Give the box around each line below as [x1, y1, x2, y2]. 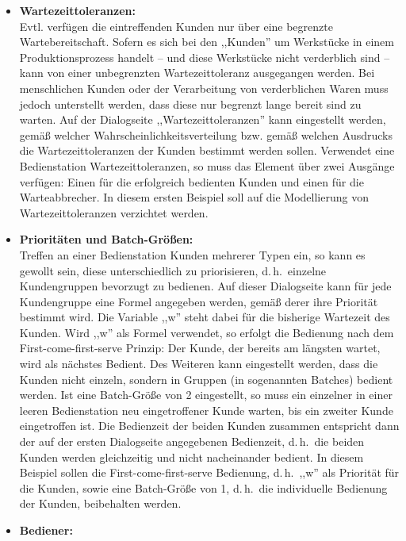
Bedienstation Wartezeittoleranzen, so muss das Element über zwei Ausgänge [19, 157, 395, 174]
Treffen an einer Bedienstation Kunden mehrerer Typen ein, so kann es [19, 246, 366, 263]
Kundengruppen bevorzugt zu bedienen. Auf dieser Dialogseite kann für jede [19, 278, 392, 294]
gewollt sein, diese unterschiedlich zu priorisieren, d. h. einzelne [19, 262, 327, 278]
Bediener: [19, 522, 73, 538]
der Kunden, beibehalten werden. [19, 495, 182, 512]
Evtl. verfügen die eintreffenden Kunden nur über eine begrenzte [19, 17, 333, 34]
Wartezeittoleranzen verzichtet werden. [19, 204, 209, 221]
